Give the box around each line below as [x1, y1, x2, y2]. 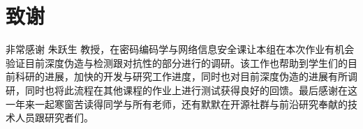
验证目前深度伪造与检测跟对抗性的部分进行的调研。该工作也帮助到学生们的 [6, 55, 348, 70]
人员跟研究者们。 [15, 110, 94, 125]
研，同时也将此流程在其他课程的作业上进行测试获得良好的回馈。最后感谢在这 [6, 82, 357, 97]
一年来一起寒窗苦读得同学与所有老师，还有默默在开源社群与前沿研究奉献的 [6, 96, 348, 111]
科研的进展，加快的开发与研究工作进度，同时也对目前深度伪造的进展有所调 [15, 69, 357, 84]
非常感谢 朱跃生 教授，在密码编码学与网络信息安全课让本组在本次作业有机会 [6, 42, 355, 56]
